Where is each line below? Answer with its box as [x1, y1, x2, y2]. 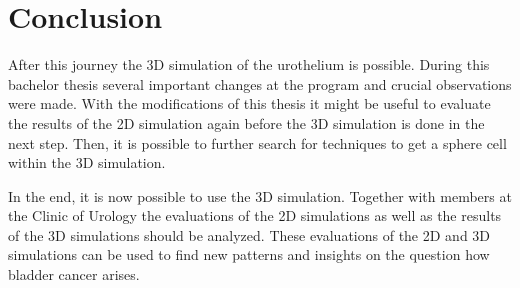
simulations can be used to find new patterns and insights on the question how [8, 244, 490, 265]
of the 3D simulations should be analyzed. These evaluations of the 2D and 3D [8, 224, 491, 245]
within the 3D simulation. [8, 152, 166, 173]
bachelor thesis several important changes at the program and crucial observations [8, 73, 512, 94]
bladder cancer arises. [8, 264, 140, 285]
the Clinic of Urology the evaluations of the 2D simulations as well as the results [8, 205, 502, 226]
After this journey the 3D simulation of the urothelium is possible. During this [8, 54, 490, 75]
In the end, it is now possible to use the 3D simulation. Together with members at [8, 185, 512, 206]
